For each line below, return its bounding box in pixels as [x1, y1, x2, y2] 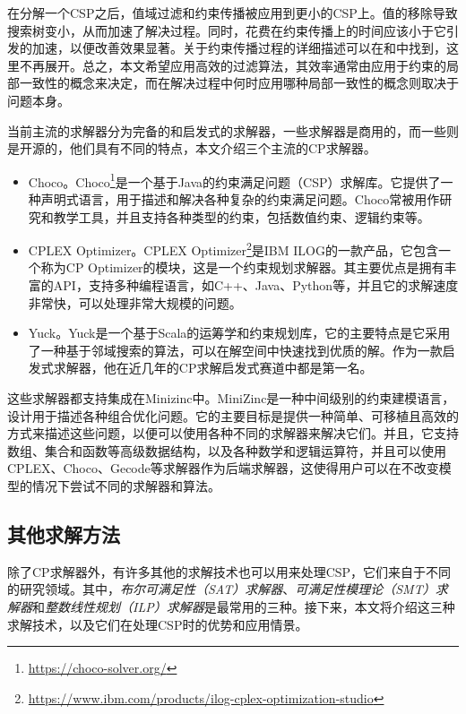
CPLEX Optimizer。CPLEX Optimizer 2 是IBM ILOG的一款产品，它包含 [28, 238, 438, 259]
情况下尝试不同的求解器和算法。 [31, 476, 220, 495]
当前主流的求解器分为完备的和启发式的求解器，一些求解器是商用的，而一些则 [7, 121, 459, 140]
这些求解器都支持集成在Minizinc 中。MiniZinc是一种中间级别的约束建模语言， [7, 389, 455, 407]
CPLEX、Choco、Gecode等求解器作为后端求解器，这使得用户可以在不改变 [7, 459, 439, 477]
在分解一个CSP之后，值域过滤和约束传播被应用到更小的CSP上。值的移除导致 [7, 4, 458, 22]
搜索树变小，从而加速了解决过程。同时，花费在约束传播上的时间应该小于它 [7, 21, 446, 39]
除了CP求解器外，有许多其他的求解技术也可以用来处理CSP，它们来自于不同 [7, 562, 452, 581]
